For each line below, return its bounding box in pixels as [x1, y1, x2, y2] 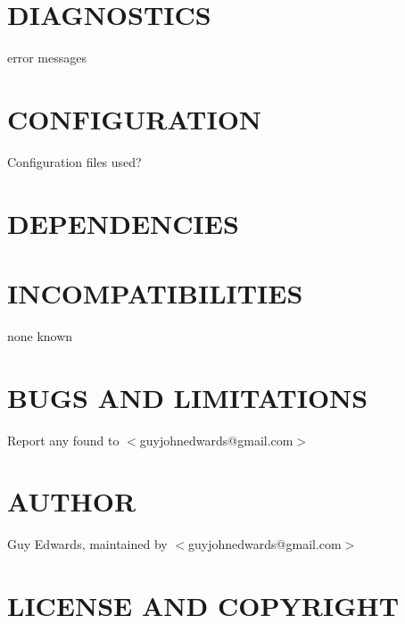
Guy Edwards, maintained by [7, 535, 168, 553]
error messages [7, 48, 87, 67]
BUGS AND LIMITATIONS [7, 379, 368, 415]
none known [7, 326, 73, 345]
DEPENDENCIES [7, 204, 239, 241]
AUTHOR [7, 483, 136, 520]
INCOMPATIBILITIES [7, 275, 303, 311]
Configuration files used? [7, 152, 142, 171]
